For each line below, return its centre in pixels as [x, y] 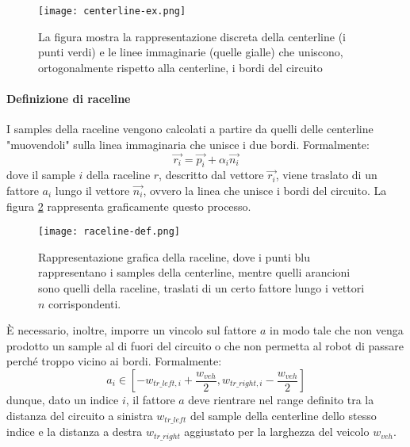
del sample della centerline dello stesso [283, 415]
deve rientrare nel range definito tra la [281, 400]
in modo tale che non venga [336, 330]
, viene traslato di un [326, 175]
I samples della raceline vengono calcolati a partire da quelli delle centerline [190, 129]
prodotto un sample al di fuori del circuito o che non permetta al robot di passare [205, 345]
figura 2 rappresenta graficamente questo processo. [129, 206]
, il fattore [150, 400]
